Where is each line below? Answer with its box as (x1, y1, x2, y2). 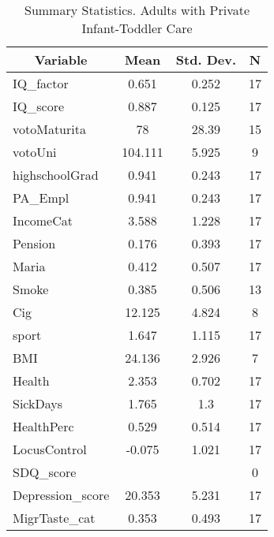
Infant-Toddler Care (81, 19, 193, 37)
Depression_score (13, 486, 110, 504)
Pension (13, 234, 56, 252)
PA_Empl (13, 188, 69, 207)
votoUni (13, 143, 57, 161)
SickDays (13, 394, 62, 412)
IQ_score (13, 97, 65, 115)
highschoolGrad (13, 166, 99, 184)
